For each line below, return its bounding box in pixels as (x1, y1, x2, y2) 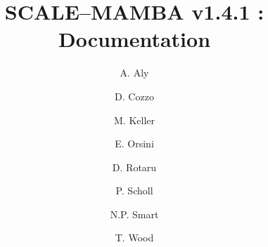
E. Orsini (115, 136, 154, 151)
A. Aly (120, 65, 149, 80)
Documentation (58, 25, 211, 53)
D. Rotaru (112, 159, 157, 174)
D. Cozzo (115, 88, 154, 103)
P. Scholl (115, 183, 153, 198)
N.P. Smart (110, 206, 159, 221)
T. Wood (115, 230, 154, 245)
